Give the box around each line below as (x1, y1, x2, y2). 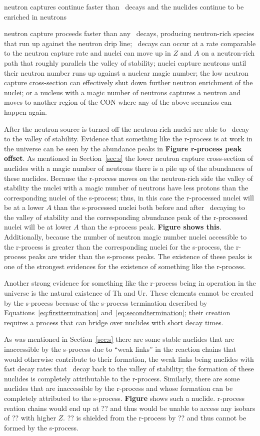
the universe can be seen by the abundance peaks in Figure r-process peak (4, 143, 242, 153)
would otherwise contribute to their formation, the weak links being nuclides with (4, 353, 254, 364)
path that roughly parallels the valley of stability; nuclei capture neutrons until (4, 57, 246, 68)
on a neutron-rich (201, 48, 255, 58)
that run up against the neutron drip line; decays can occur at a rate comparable (4, 38, 256, 48)
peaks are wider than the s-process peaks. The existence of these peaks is (28, 251, 252, 262)
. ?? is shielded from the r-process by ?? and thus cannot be (63, 412, 246, 423)
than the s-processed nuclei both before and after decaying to (53, 202, 245, 212)
